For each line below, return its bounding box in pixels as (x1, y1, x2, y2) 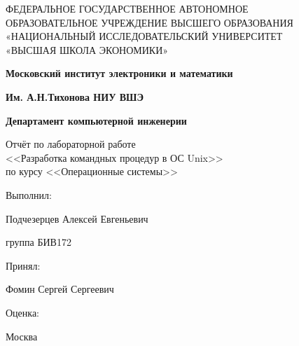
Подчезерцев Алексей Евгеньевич (6, 211, 148, 226)
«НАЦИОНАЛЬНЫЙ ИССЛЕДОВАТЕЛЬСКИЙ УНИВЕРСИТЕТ (6, 29, 283, 43)
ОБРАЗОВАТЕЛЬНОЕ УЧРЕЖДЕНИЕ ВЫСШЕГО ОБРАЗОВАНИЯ (6, 15, 293, 29)
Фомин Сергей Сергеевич (6, 282, 114, 296)
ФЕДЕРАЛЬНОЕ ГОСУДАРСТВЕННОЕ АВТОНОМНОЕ (6, 1, 249, 15)
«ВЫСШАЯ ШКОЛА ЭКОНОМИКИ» (6, 42, 169, 57)
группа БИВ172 (6, 235, 71, 249)
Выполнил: (6, 187, 52, 202)
